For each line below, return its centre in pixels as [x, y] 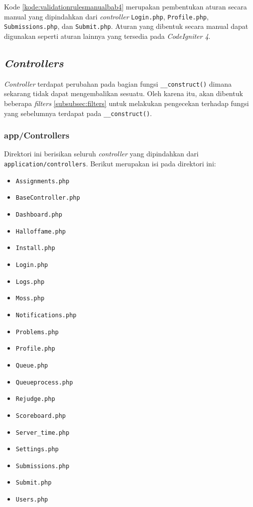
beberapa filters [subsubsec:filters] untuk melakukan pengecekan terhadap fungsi [126, 103]
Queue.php [32, 365]
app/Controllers [37, 135]
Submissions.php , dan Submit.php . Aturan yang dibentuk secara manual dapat [126, 26]
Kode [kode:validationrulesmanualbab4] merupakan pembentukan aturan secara [126, 6]
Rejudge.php [35, 399]
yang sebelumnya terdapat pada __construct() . [78, 113]
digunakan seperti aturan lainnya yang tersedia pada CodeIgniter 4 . [107, 36]
